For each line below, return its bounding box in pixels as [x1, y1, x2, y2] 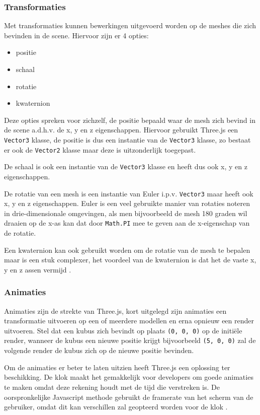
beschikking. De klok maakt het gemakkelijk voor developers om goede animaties [4, 372, 253, 382]
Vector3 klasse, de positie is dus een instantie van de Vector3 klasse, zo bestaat [4, 134, 251, 145]
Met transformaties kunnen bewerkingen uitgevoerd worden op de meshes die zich [4, 20, 256, 31]
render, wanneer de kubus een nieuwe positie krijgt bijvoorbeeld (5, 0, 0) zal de [4, 335, 256, 345]
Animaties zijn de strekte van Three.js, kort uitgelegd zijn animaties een [4, 305, 227, 316]
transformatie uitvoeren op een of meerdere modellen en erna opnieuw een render [4, 315, 254, 326]
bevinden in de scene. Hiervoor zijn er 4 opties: [4, 30, 149, 40]
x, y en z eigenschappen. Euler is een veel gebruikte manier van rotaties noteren [4, 198, 250, 209]
